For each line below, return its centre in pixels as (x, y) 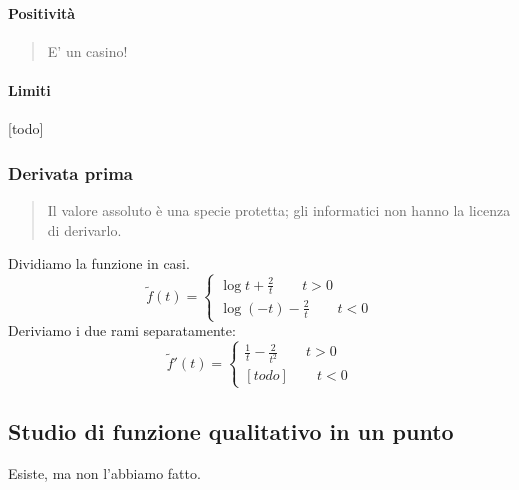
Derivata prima (71, 172)
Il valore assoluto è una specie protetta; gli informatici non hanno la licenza (279, 210)
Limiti (29, 89)
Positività (42, 12)
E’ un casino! (87, 50)
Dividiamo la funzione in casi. (99, 263)
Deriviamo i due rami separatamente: (122, 330)
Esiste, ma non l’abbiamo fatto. (104, 472)
